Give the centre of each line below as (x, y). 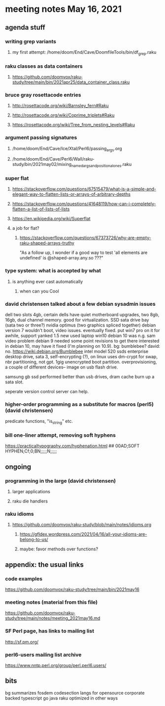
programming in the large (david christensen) (61, 481)
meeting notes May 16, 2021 (64, 9)
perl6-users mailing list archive (43, 655)
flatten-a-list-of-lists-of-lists (41, 209)
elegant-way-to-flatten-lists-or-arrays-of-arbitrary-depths (71, 194)
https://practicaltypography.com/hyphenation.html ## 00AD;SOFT (72, 446)
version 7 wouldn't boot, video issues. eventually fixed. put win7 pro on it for (82, 331)
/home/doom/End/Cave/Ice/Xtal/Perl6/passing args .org (67, 149)
